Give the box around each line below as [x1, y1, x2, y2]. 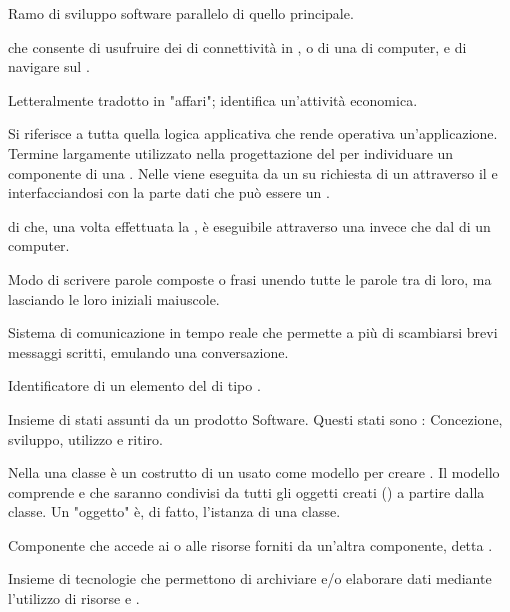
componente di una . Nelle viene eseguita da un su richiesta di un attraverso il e [8, 162, 498, 183]
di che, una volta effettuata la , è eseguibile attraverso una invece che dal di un [8, 215, 491, 236]
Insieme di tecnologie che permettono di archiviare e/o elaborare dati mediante [8, 568, 492, 589]
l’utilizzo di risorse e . [8, 588, 140, 609]
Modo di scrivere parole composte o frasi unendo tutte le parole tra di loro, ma [8, 268, 492, 289]
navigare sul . [8, 56, 90, 77]
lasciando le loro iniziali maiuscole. [8, 288, 220, 309]
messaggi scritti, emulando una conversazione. [8, 341, 289, 362]
